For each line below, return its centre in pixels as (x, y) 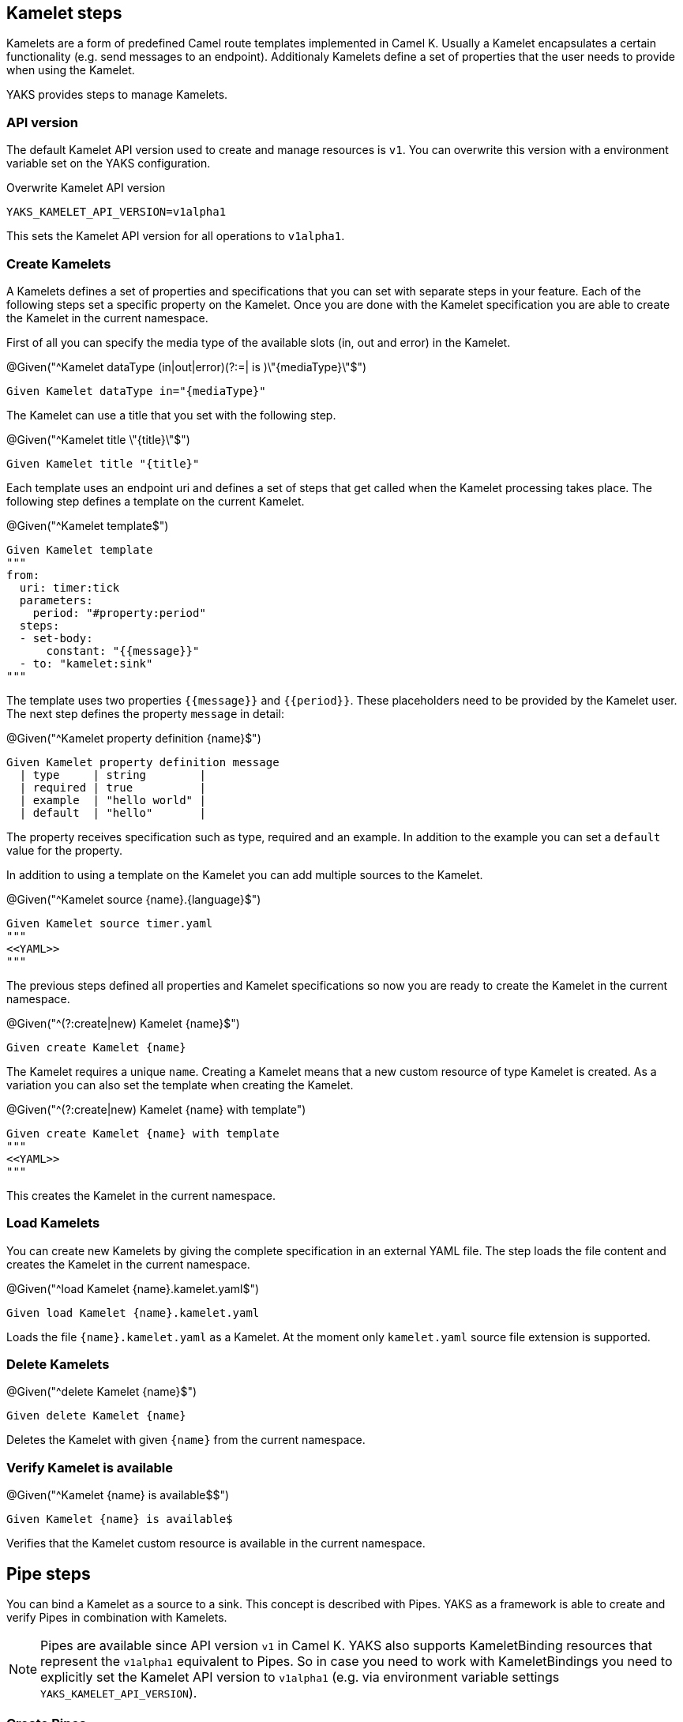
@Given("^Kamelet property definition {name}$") (134, 738)
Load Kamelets (53, 1223)
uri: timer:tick (69, 587)
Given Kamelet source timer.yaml (110, 923)
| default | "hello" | (113, 812)
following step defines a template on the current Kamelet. (156, 501)
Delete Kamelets (58, 1365)
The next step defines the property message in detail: (146, 713)
